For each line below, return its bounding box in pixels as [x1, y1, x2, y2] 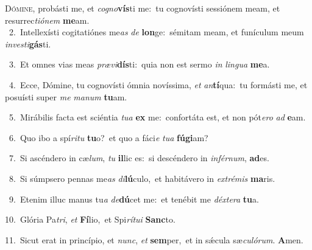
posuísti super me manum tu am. [5, 90, 127, 103]
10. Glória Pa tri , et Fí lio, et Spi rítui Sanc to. [5, 213, 175, 226]
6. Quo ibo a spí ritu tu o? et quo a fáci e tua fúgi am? [9, 131, 208, 144]
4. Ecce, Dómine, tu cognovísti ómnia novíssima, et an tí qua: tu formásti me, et [9, 78, 308, 91]
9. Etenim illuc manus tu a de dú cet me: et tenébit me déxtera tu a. [9, 192, 259, 205]
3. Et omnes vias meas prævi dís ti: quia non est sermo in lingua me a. [9, 58, 270, 71]
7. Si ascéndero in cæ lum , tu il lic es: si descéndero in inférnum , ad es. [9, 151, 269, 164]
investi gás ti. [5, 37, 51, 50]
